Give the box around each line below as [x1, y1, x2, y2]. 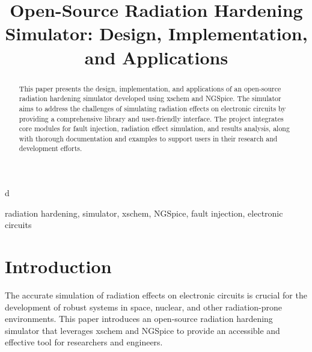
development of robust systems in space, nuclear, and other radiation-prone [5, 300, 283, 313]
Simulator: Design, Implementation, [5, 21, 308, 46]
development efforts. [19, 143, 82, 153]
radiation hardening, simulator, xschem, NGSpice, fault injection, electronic [5, 206, 283, 219]
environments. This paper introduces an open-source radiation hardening [5, 312, 273, 325]
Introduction [5, 254, 112, 279]
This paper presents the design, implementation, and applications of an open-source [19, 83, 281, 93]
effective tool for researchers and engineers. [5, 336, 163, 348]
